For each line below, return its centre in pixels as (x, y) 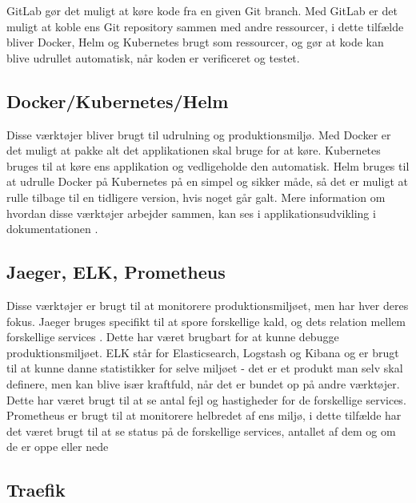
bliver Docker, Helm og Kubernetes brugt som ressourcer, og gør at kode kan (195, 42)
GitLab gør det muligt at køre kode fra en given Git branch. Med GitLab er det (202, 10)
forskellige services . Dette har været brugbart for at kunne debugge (173, 337)
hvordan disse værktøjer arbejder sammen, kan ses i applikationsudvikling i (191, 213)
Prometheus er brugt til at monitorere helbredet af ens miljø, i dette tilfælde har (204, 415)
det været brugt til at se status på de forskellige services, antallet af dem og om (201, 431)
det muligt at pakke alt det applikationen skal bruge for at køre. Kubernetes (194, 150)
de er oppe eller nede (58, 447)
